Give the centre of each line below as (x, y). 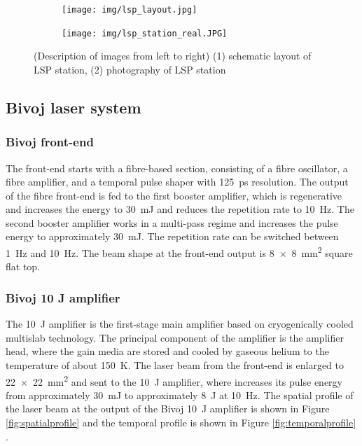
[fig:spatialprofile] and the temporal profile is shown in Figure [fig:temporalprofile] (181, 422)
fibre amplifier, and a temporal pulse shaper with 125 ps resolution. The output (177, 182)
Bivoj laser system (74, 107)
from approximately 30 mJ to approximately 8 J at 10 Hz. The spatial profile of (180, 395)
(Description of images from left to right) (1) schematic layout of (173, 56)
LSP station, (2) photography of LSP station (130, 69)
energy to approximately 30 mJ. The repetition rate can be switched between (172, 236)
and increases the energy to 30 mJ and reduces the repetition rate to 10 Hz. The (180, 209)
